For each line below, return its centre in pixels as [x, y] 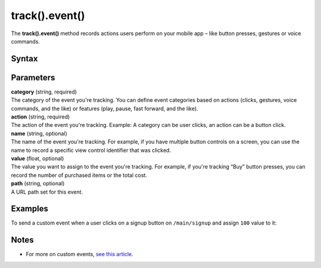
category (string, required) [44, 92]
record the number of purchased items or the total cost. [79, 175]
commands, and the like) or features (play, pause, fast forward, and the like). [105, 108]
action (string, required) [40, 117]
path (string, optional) [38, 183]
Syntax [24, 59]
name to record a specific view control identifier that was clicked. [91, 150]
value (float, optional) [37, 158]
